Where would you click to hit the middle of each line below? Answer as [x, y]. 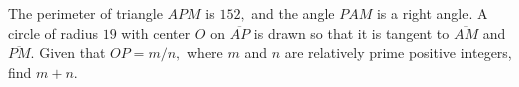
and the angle [293, 13]
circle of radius [53, 32]
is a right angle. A [432, 13]
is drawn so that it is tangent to [351, 32]
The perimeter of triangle [85, 13]
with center [156, 32]
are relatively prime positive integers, [398, 52]
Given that [72, 52]
